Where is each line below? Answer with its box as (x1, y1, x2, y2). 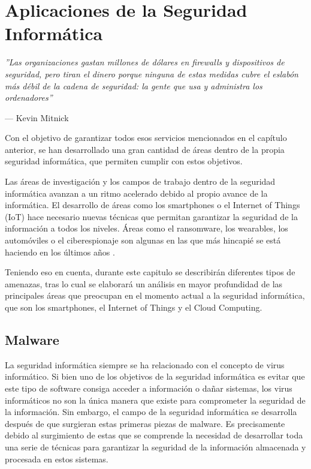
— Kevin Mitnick (5, 111, 69, 124)
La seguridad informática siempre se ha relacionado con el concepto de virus (5, 358, 285, 371)
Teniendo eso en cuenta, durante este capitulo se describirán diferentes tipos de (5, 266, 295, 278)
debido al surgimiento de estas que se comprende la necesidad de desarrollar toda (5, 429, 303, 441)
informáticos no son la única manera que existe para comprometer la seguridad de (5, 393, 306, 406)
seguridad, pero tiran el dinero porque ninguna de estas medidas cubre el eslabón (5, 67, 298, 80)
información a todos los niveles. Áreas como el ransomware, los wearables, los (5, 222, 288, 235)
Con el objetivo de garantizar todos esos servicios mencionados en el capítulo (5, 131, 287, 144)
